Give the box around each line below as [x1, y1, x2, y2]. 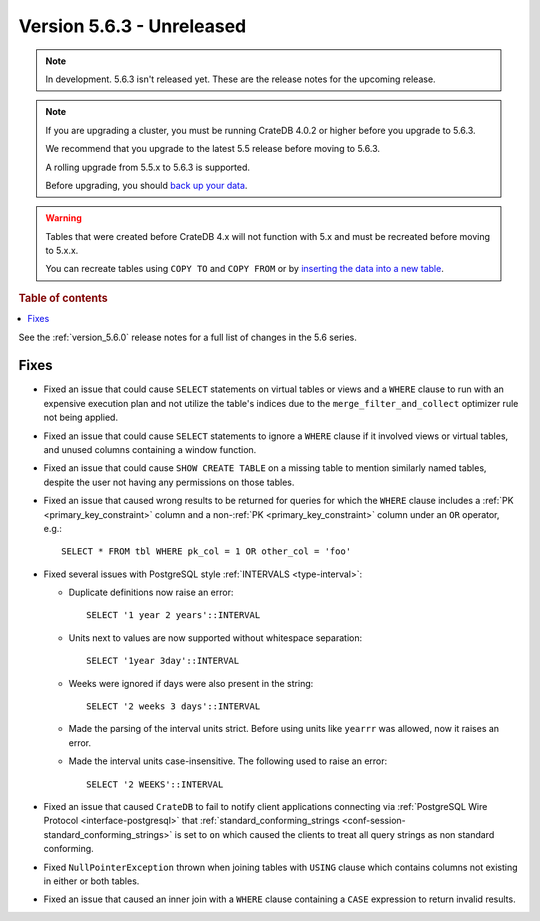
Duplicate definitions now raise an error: [68, 586, 234, 599]
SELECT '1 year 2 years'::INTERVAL [86, 610, 261, 621]
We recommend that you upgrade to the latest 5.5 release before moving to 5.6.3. [45, 143, 380, 155]
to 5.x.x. [45, 245, 79, 257]
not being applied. [43, 411, 119, 424]
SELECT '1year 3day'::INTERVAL [86, 655, 240, 667]
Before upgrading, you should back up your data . [45, 179, 248, 191]
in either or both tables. [43, 875, 140, 887]
